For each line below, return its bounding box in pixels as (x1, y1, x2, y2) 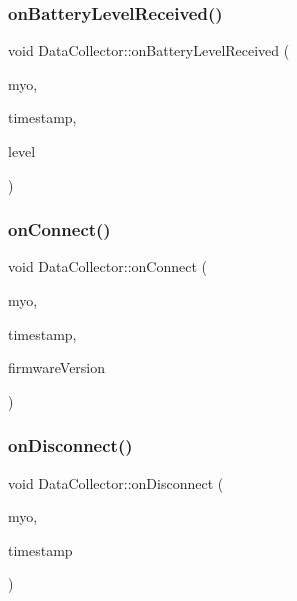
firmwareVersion (8, 357, 106, 378)
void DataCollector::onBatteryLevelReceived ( (8, 40, 290, 61)
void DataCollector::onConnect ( (8, 256, 207, 277)
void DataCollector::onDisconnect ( (8, 472, 224, 493)
